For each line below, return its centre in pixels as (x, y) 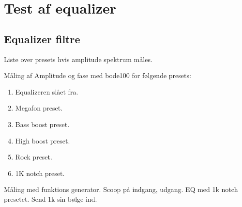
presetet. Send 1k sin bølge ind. (51, 199)
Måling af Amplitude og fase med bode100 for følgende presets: (98, 75)
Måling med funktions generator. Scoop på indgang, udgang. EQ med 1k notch (121, 189)
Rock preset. (34, 157)
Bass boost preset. (42, 124)
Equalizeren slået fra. (47, 91)
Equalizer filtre (42, 39)
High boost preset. (43, 140)
